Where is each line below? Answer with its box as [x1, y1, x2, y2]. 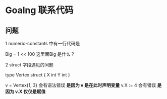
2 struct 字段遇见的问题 [5, 62, 54, 68]
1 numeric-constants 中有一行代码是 [5, 41, 80, 46]
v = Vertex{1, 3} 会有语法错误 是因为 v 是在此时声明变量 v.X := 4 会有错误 [5, 82, 156, 88]
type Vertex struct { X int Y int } [5, 72, 71, 78]
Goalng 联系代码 [5, 5, 74, 16]
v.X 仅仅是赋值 [15, 88, 46, 94]
